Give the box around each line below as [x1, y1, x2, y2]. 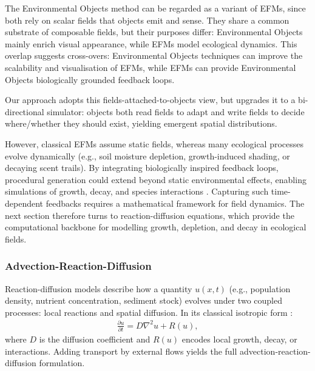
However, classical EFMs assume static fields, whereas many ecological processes [5, 137, 304, 150]
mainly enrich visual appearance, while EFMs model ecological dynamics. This [5, 37, 297, 50]
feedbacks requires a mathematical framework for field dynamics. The [46, 196, 305, 209]
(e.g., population [229, 282, 291, 295]
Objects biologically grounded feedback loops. [5, 73, 175, 85]
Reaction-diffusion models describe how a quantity [5, 282, 192, 295]
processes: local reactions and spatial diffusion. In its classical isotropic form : [5, 306, 293, 318]
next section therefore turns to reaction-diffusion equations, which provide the [5, 209, 294, 221]
